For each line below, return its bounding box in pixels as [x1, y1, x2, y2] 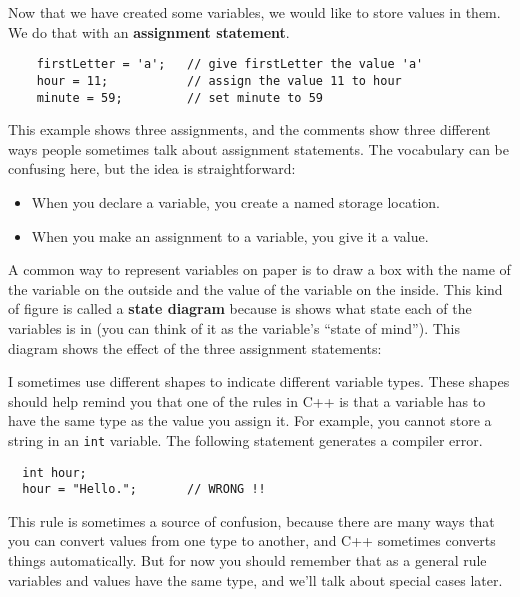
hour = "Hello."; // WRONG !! [22, 482, 266, 497]
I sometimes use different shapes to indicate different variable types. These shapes [8, 371, 510, 392]
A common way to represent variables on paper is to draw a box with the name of [8, 259, 511, 280]
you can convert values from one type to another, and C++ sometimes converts [8, 530, 496, 551]
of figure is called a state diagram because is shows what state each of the [8, 298, 472, 319]
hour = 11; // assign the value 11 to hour [36, 73, 402, 88]
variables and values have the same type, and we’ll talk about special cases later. [8, 569, 503, 590]
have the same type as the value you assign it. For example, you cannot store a [8, 410, 492, 431]
